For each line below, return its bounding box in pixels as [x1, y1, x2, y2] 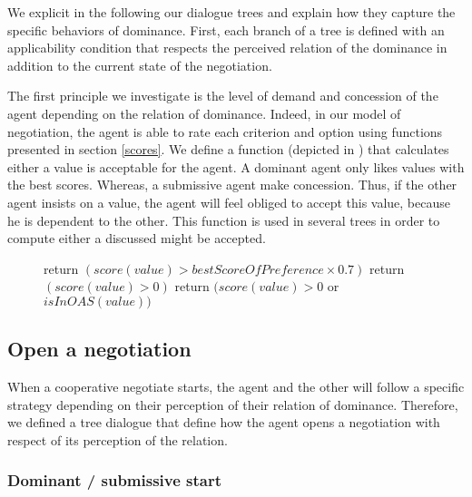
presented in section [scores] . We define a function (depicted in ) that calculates [7, 140, 449, 159]
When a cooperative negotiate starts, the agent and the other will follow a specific [7, 377, 465, 396]
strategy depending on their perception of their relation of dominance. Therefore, [7, 395, 458, 414]
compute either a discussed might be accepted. [7, 229, 266, 248]
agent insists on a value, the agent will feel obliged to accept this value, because [7, 192, 450, 211]
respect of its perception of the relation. [7, 430, 228, 449]
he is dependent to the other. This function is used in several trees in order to [7, 210, 440, 229]
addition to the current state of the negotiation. [7, 55, 272, 74]
